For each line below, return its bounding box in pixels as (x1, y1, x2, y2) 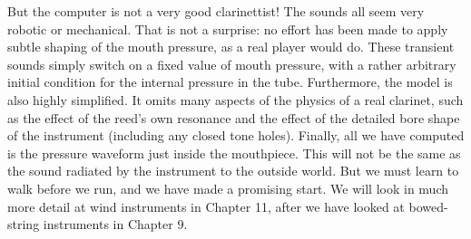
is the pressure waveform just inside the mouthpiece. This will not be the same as (7, 143, 461, 162)
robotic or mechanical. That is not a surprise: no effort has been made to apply (7, 19, 448, 38)
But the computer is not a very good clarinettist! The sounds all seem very (7, 2, 425, 20)
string (7, 215, 40, 234)
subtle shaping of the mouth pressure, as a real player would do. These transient (7, 37, 455, 56)
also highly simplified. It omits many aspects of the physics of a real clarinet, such (7, 90, 464, 109)
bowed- (408, 196, 448, 215)
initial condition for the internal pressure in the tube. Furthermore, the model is (7, 72, 453, 91)
